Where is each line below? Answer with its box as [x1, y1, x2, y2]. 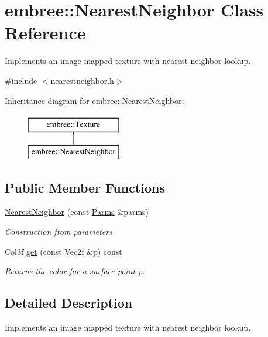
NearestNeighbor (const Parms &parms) [5, 205, 149, 218]
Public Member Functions [5, 178, 165, 196]
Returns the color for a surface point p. [5, 265, 145, 277]
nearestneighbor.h [50, 74, 114, 86]
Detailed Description [5, 294, 133, 312]
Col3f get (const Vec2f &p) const [5, 245, 122, 257]
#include [5, 74, 37, 86]
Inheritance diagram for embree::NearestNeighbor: [5, 94, 184, 106]
